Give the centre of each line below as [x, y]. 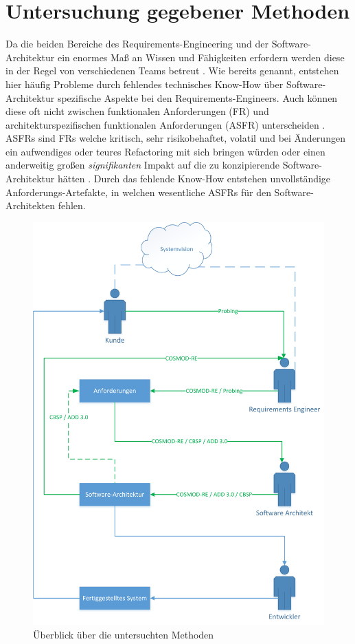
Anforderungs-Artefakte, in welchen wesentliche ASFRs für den [138, 192]
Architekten [30, 205]
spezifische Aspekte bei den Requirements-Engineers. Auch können [197, 97]
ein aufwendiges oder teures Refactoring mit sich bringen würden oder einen [165, 151]
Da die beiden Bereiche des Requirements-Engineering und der [137, 44]
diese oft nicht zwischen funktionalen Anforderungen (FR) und [137, 111]
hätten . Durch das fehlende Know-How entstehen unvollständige [194, 179]
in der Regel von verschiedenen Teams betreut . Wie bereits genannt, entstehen [172, 71]
